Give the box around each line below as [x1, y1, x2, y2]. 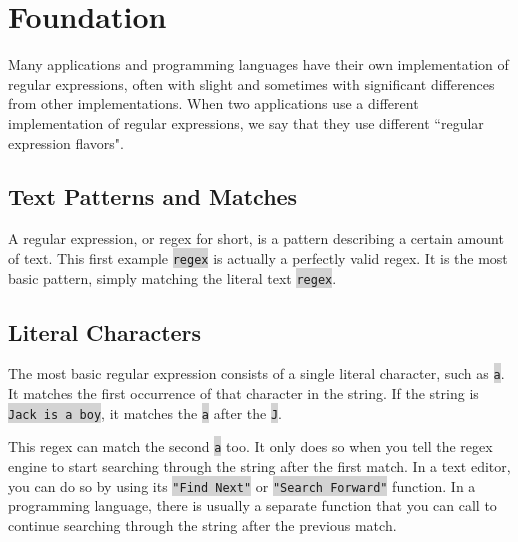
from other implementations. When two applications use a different [8, 93, 419, 114]
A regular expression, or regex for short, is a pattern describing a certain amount [8, 228, 504, 249]
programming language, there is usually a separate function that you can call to [8, 495, 497, 516]
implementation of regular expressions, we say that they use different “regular [8, 112, 484, 133]
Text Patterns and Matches [8, 181, 298, 212]
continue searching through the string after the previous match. [8, 514, 397, 535]
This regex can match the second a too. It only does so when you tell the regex [8, 436, 493, 457]
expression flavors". [8, 132, 124, 153]
